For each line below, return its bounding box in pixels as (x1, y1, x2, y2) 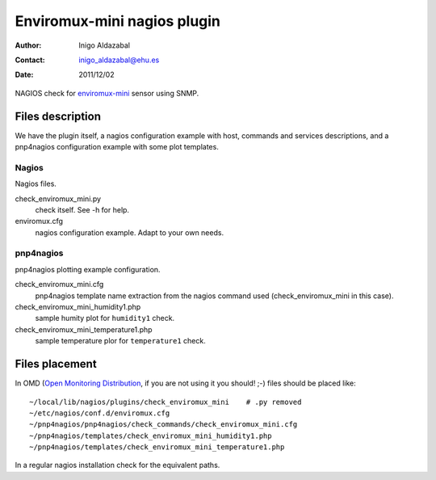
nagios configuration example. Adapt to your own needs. (35, 227, 224, 238)
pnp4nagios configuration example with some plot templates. (15, 142, 220, 152)
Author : (15, 40, 42, 50)
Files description (15, 109, 101, 123)
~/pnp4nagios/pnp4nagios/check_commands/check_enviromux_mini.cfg (29, 420, 298, 429)
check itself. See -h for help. (35, 204, 129, 214)
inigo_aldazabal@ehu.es (78, 55, 160, 65)
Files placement (15, 357, 97, 371)
